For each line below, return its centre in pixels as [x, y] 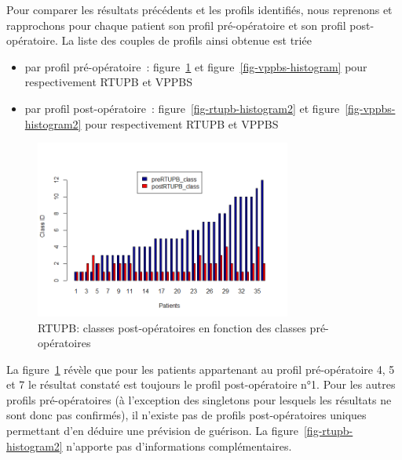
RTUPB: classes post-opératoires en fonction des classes [172, 327]
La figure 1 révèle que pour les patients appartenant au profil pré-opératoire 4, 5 [201, 369]
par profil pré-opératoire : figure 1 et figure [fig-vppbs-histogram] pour [196, 66]
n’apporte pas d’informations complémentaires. [179, 446]
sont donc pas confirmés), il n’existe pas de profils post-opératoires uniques [186, 415]
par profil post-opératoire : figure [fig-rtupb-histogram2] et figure [182, 108]
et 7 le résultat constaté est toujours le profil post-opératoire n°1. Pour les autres [201, 384]
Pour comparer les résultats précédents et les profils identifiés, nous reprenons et [199, 9]
